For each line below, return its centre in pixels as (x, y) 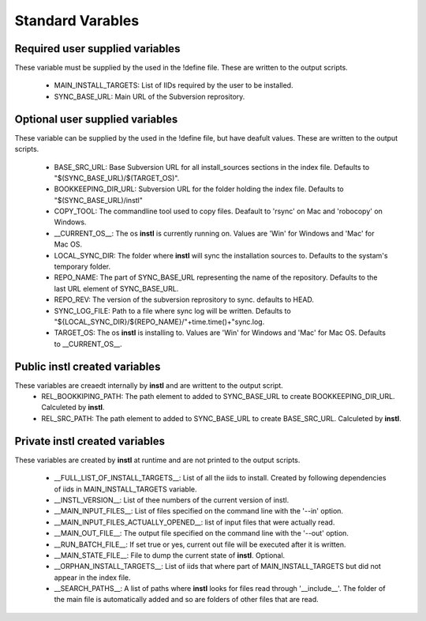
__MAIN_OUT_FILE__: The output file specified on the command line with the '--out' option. (201, 533)
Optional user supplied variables (96, 119)
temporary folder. (82, 267)
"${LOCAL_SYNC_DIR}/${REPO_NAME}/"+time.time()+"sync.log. (159, 322)
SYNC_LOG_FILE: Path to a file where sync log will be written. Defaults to (172, 310)
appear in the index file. (92, 578)
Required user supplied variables (97, 49)
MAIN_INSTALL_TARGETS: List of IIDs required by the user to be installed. (174, 85)
